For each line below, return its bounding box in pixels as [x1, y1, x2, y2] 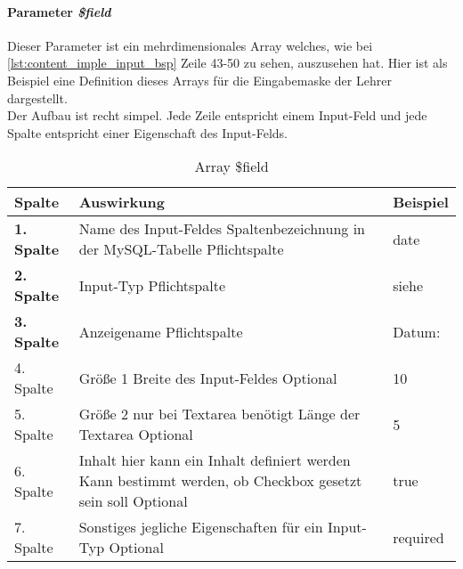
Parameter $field [7, 2, 111, 20]
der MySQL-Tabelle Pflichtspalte [78, 239, 284, 260]
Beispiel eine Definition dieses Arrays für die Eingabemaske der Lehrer [7, 70, 392, 89]
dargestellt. [7, 88, 68, 107]
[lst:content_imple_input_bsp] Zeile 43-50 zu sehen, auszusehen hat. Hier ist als [7, 53, 448, 72]
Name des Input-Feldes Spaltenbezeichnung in [78, 218, 365, 240]
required [393, 526, 444, 548]
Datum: [393, 321, 441, 342]
